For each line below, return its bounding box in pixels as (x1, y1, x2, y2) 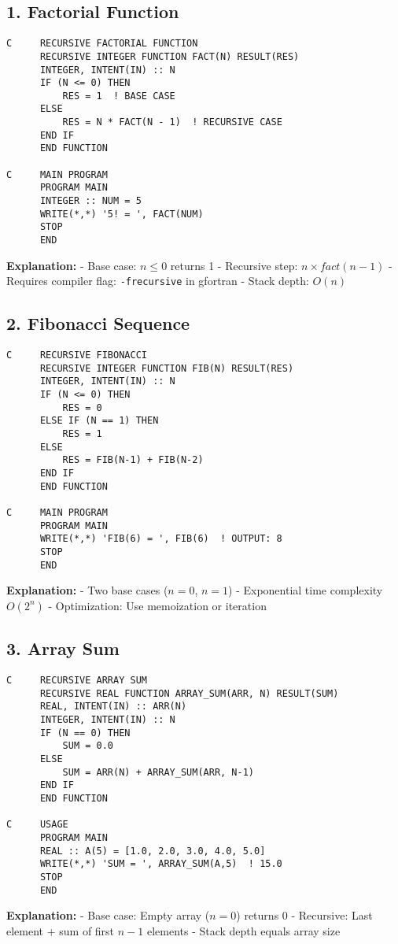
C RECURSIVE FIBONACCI (6, 350, 147, 361)
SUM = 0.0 (62, 740, 114, 752)
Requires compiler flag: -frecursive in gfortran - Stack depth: (6, 272, 309, 289)
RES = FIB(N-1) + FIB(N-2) (62, 454, 204, 466)
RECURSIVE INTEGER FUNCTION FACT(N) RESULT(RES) (39, 50, 300, 62)
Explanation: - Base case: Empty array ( (6, 907, 210, 924)
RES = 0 (62, 402, 102, 413)
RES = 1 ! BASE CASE (62, 90, 175, 102)
